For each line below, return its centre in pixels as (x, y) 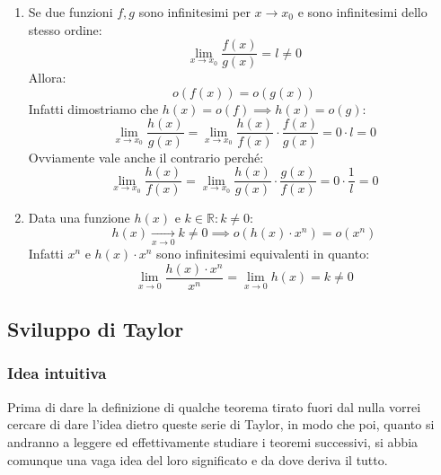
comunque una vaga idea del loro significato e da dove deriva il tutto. (198, 459)
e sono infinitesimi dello (362, 12)
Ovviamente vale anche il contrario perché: (146, 157)
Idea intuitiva (57, 373)
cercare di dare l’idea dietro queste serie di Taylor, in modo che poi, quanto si (221, 424)
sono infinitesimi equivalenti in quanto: (263, 254)
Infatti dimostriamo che (93, 108)
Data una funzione (79, 218)
